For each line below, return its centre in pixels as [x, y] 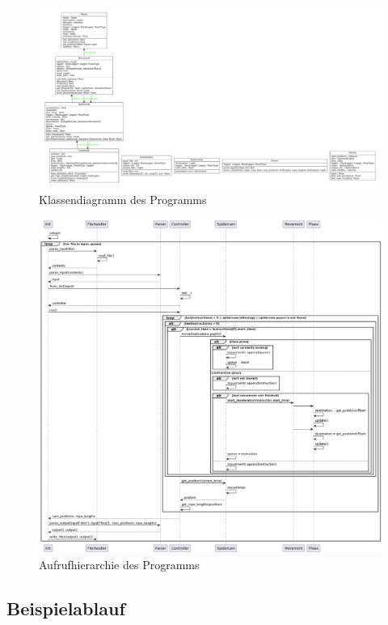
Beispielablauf [66, 608]
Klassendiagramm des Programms [123, 200]
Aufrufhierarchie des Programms [119, 564]
